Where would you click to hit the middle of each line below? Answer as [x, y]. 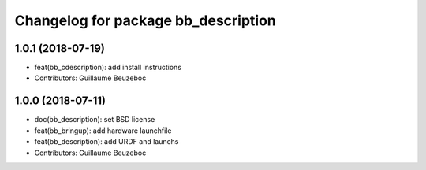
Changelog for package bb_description [145, 20]
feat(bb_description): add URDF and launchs [106, 142]
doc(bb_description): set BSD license [95, 120]
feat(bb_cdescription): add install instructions [108, 68]
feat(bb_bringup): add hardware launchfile [103, 131]
